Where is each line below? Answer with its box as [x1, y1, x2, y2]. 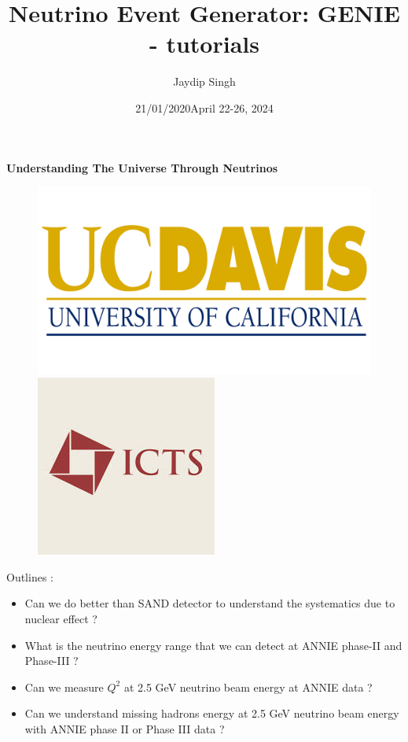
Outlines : [6, 568, 53, 585]
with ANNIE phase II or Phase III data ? [24, 720, 225, 736]
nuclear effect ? [24, 610, 97, 626]
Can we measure [24, 678, 104, 695]
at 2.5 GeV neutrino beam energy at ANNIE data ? [123, 678, 373, 695]
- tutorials [149, 28, 259, 60]
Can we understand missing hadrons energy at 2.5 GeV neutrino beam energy [24, 705, 399, 722]
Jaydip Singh [173, 73, 236, 90]
